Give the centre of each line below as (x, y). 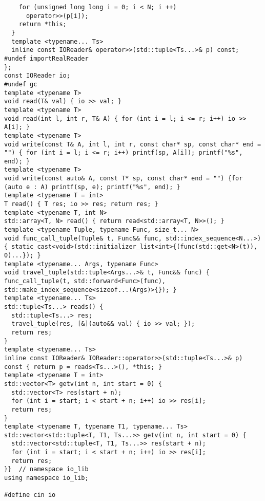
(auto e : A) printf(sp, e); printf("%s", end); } (92, 187)
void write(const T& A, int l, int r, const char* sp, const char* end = (133, 144)
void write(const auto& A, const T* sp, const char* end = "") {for (124, 179)
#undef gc (21, 84)
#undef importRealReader (46, 58)
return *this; (43, 24)
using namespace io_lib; (46, 478)
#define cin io (30, 495)
